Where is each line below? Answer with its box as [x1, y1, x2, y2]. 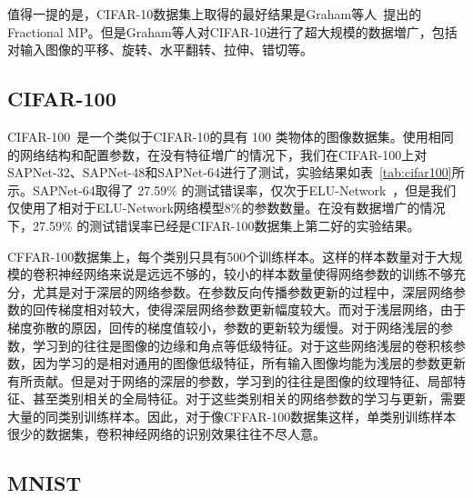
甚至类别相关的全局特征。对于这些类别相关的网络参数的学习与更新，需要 [32, 389, 466, 408]
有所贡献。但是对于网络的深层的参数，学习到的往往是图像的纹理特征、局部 [7, 371, 453, 390]
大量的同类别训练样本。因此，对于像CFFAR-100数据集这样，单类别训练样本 [7, 406, 457, 425]
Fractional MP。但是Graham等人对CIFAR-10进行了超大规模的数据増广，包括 [7, 22, 458, 41]
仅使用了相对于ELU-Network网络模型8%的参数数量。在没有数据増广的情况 [7, 198, 446, 217]
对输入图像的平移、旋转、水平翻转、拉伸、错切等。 [7, 40, 313, 59]
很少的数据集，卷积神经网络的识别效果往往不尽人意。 [7, 424, 326, 443]
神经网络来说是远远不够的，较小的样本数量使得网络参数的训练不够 [57, 264, 453, 284]
